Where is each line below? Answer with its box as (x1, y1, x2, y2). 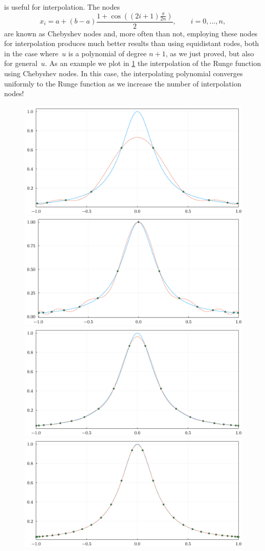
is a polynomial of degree (68, 48, 147, 58)
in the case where (4, 48, 58, 58)
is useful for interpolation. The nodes (4, 2, 120, 12)
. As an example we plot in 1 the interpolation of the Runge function (45, 58, 261, 69)
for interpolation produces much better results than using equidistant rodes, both (4, 38, 259, 49)
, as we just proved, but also (165, 48, 254, 58)
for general (4, 58, 38, 69)
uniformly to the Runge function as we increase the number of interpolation (4, 78, 241, 89)
